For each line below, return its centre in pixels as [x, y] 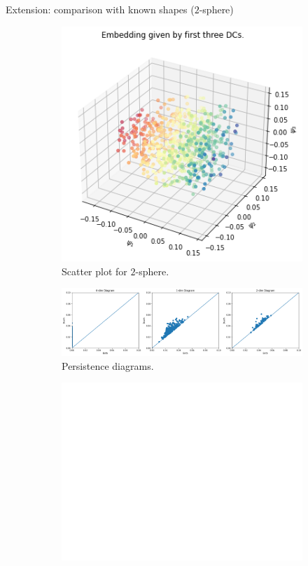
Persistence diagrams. [108, 365]
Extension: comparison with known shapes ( [100, 9]
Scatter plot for [94, 271]
